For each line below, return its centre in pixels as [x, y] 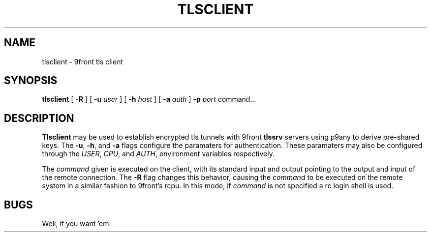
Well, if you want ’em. [77, 224]
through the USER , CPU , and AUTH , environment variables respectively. [158, 154]
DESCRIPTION [39, 118]
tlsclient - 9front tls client [83, 61]
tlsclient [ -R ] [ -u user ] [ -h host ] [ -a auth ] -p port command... [149, 99]
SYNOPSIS [31, 81]
